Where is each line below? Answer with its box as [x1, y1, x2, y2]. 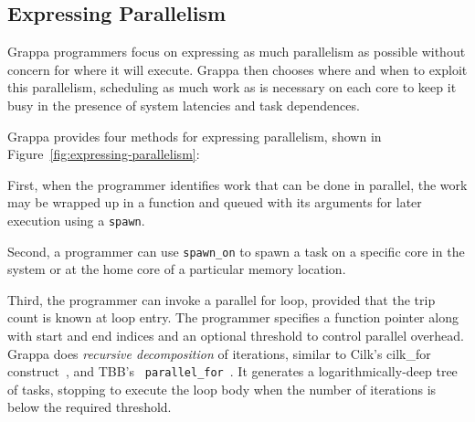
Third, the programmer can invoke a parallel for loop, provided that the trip [7, 290, 436, 309]
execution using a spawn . [7, 210, 145, 229]
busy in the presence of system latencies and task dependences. [7, 95, 360, 114]
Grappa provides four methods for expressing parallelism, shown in [7, 126, 382, 145]
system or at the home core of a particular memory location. [7, 259, 346, 279]
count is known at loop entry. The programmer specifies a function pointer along [7, 308, 459, 327]
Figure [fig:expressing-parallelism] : [7, 144, 200, 164]
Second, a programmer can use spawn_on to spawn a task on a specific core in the [7, 241, 465, 260]
